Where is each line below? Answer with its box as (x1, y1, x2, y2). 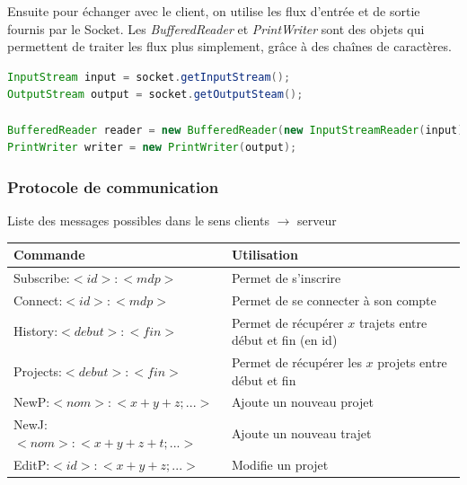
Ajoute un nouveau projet (231, 392, 374, 411)
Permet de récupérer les (231, 353, 362, 372)
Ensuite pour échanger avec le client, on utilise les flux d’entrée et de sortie (7, 2, 420, 20)
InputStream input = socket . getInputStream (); (7, 70, 291, 84)
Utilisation (231, 245, 298, 264)
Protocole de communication (7, 175, 219, 198)
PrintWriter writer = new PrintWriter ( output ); (7, 141, 297, 154)
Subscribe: (13, 268, 70, 287)
